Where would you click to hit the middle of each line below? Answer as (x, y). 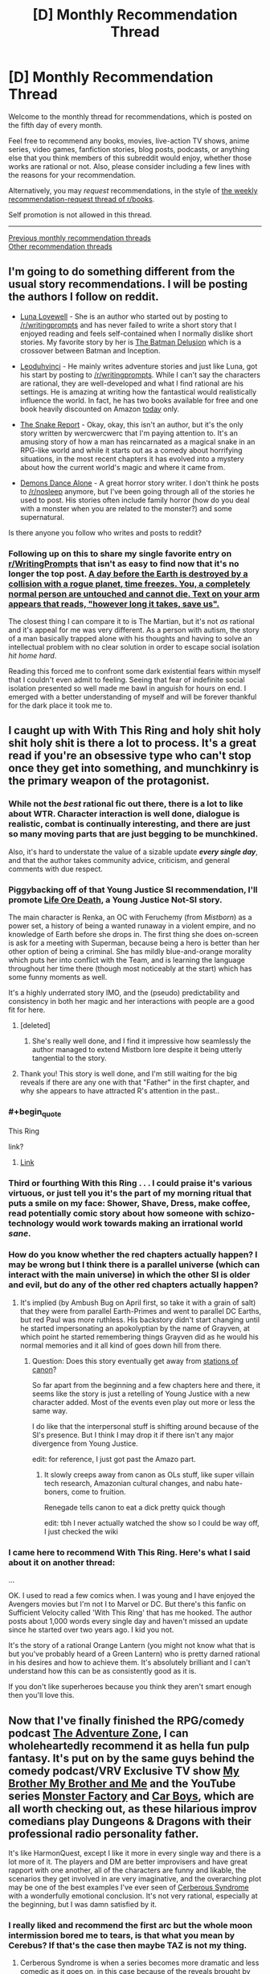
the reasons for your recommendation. (72, 175)
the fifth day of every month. (55, 125)
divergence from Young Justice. (85, 1443)
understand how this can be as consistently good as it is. (102, 1671)
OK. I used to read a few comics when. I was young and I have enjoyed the (132, 1596)
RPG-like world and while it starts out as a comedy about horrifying (131, 450)
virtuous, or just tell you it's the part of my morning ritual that (130, 1193)
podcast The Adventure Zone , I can (98, 1733)
